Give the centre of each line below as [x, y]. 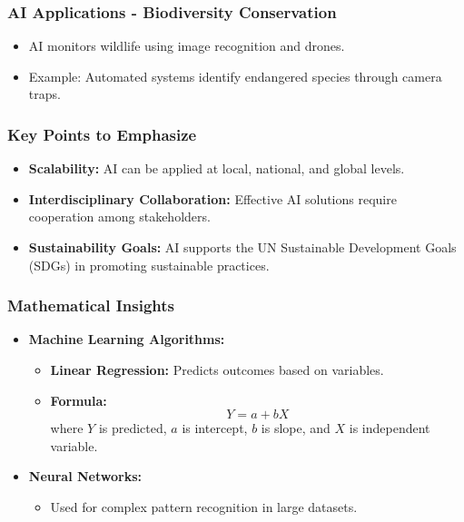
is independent [390, 428]
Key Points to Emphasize [102, 134]
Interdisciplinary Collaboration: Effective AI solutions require [212, 198]
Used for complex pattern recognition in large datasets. [204, 506]
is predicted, [133, 428]
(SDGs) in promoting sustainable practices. [149, 265]
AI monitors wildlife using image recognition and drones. [187, 46]
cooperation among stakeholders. [119, 217]
